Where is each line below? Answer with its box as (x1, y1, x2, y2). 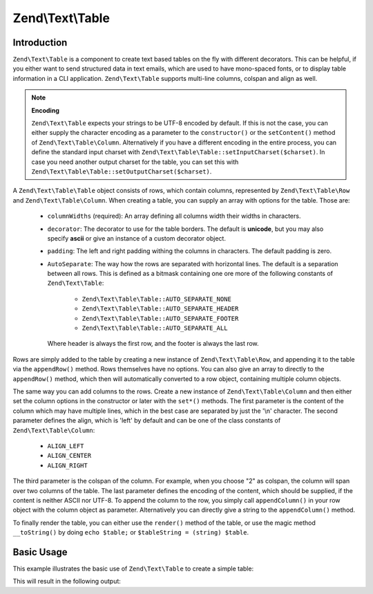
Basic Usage (12, 546, 68, 558)
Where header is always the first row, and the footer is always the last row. (47, 340, 259, 348)
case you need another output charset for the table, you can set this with (31, 158, 239, 166)
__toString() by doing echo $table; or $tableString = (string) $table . (12, 528, 249, 537)
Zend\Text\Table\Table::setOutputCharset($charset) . (31, 167, 212, 176)
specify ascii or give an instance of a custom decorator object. (47, 234, 226, 242)
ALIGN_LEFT (47, 442, 84, 449)
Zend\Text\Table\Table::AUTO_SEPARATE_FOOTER (82, 315, 239, 322)
